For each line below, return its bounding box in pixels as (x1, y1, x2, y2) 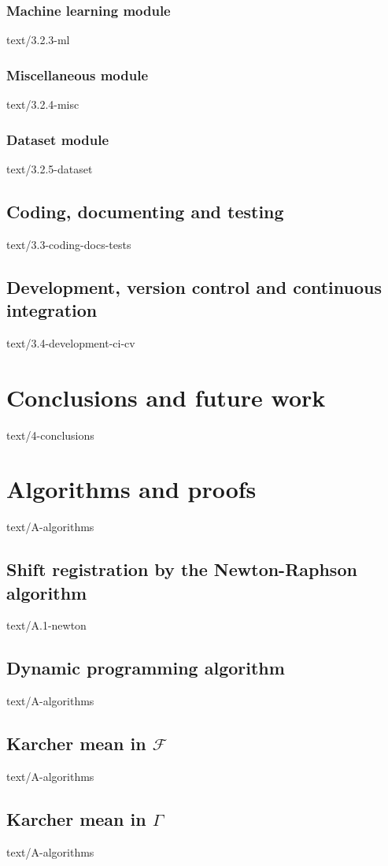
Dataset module (6, 129, 109, 149)
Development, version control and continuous (6, 274, 382, 299)
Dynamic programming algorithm (6, 656, 285, 680)
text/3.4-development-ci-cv (6, 334, 135, 351)
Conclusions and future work (6, 381, 326, 413)
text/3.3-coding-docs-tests (6, 236, 131, 252)
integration (6, 298, 98, 322)
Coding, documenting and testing (6, 199, 284, 223)
